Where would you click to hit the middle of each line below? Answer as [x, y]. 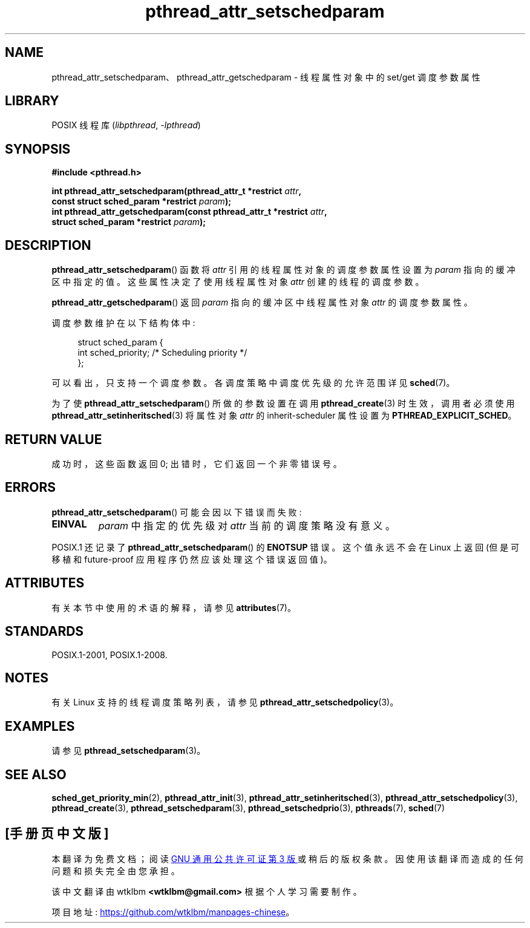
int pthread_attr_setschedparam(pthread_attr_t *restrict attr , [177, 191]
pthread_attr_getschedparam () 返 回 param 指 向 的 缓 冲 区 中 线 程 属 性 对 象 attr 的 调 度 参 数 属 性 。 [262, 302]
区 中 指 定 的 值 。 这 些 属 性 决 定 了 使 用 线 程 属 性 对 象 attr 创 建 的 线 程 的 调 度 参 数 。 [238, 282]
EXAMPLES [40, 726]
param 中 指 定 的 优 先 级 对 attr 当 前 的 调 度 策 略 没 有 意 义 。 [247, 525]
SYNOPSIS [38, 149]
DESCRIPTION [48, 245]
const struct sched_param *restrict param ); [141, 201]
